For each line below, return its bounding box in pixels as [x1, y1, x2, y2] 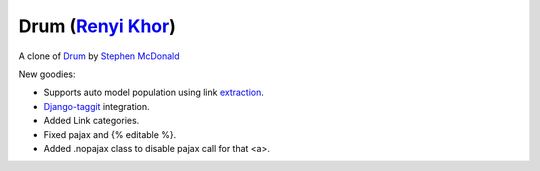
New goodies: [18, 68, 76, 80]
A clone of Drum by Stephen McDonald [18, 50, 180, 62]
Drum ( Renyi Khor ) [18, 15, 177, 37]
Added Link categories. [43, 115, 140, 127]
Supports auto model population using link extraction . [43, 86, 265, 99]
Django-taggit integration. [43, 100, 150, 112]
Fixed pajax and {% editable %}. [43, 128, 177, 140]
